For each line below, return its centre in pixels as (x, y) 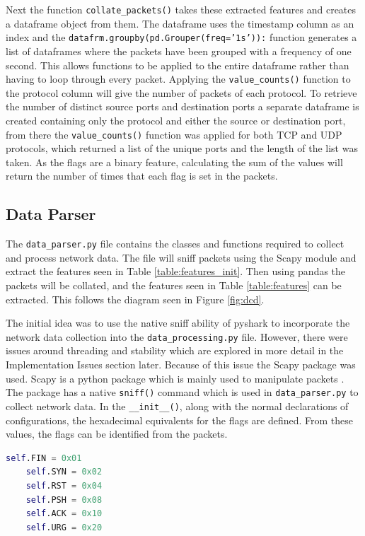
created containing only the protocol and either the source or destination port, (176, 120)
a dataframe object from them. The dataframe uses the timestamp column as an (180, 23)
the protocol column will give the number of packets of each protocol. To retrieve (181, 92)
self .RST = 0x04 (64, 485)
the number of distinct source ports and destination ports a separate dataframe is (182, 106)
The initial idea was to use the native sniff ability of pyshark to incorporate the (178, 323)
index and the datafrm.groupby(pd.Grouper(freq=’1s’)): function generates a (181, 37)
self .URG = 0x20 (64, 527)
